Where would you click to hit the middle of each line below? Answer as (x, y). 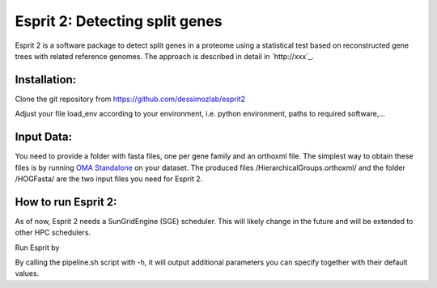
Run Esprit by (37, 248)
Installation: (46, 80)
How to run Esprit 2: (66, 202)
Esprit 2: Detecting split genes (119, 21)
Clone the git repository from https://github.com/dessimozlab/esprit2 (130, 99)
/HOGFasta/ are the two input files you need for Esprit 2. (108, 179)
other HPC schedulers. (53, 233)
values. (27, 273)
